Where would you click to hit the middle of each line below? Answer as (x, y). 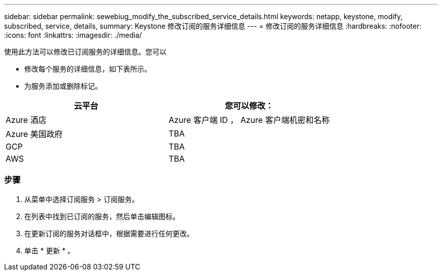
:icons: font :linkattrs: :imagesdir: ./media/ (73, 35)
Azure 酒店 (26, 120)
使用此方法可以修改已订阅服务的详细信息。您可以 (85, 52)
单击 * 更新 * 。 (49, 250)
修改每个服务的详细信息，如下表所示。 (88, 69)
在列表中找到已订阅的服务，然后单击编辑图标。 (102, 216)
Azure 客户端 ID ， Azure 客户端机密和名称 (249, 120)
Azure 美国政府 (34, 134)
